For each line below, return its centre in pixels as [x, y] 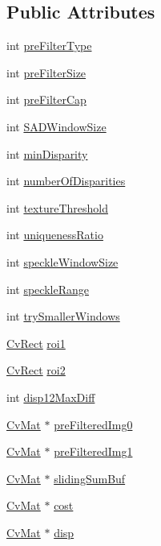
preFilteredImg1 [93, 451]
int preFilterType [49, 45]
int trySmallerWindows [63, 316]
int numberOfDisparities [66, 181]
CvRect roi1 [36, 343]
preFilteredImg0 [93, 424]
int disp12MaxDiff [51, 397]
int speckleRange [48, 289]
